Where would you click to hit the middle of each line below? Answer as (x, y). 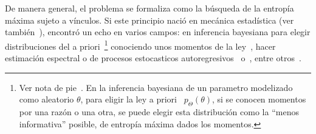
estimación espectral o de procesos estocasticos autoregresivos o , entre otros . (153, 58)
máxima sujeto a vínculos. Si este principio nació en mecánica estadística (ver (149, 20)
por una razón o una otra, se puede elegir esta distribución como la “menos (159, 112)
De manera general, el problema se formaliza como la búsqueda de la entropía (149, 8)
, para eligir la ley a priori (129, 99)
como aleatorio (46, 99)
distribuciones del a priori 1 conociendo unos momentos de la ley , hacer (140, 45)
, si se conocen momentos (259, 99)
